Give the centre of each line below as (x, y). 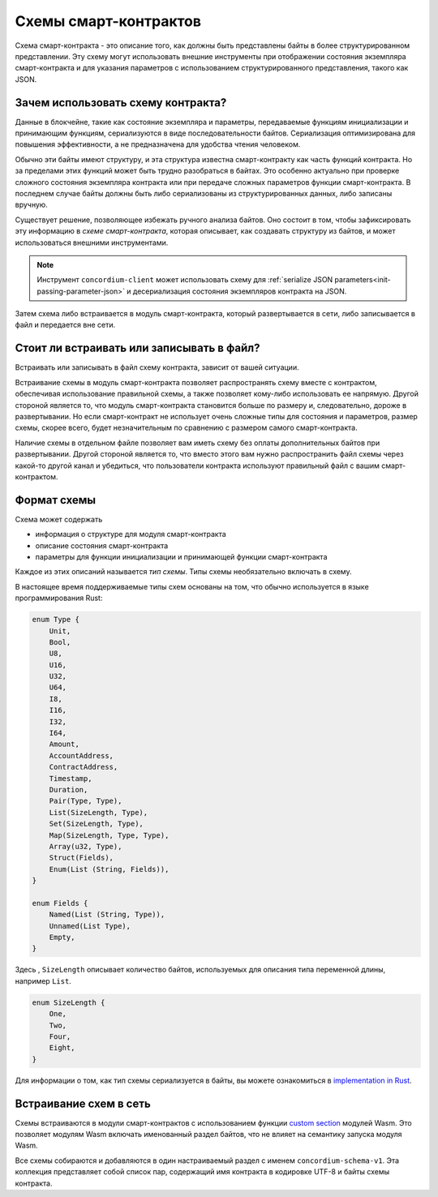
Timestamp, (71, 778)
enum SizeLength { (69, 1002)
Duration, (69, 789)
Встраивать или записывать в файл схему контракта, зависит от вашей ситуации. (157, 367)
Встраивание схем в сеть (83, 1103)
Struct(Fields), (81, 858)
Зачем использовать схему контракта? (121, 103)
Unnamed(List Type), (90, 926)
